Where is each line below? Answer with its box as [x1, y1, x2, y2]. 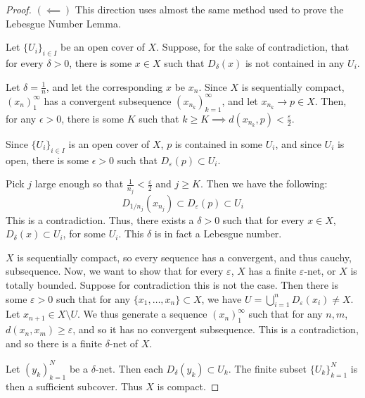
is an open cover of [68, 136, 150, 151]
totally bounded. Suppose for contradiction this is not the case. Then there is [6, 277, 339, 292]
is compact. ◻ [157, 378, 219, 393]
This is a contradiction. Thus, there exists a [6, 212, 194, 227]
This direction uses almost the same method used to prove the [75, 2, 344, 16]
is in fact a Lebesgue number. [154, 226, 282, 241]
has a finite [248, 263, 297, 278]
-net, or [304, 263, 336, 278]
